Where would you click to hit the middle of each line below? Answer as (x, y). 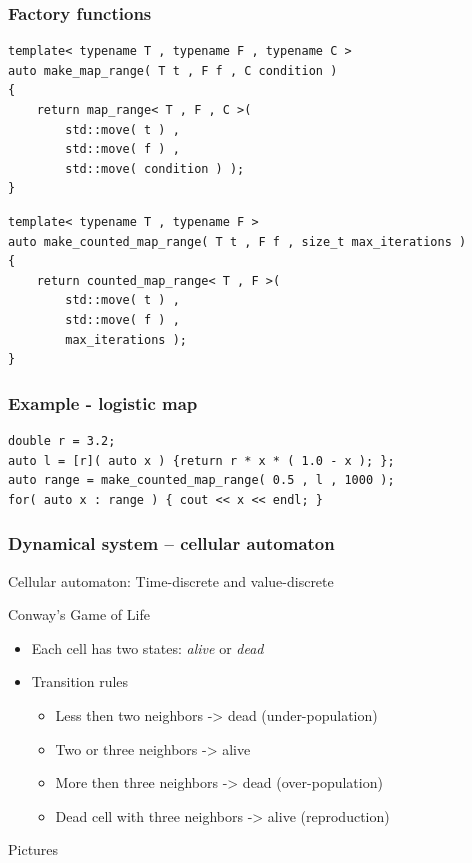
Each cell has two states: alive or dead (147, 647)
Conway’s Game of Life (79, 614)
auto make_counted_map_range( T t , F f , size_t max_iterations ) (237, 241)
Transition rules (80, 681)
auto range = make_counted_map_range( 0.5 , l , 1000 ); (201, 480)
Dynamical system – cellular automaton (171, 543)
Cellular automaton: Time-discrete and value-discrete (171, 580)
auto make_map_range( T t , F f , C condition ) (173, 70)
